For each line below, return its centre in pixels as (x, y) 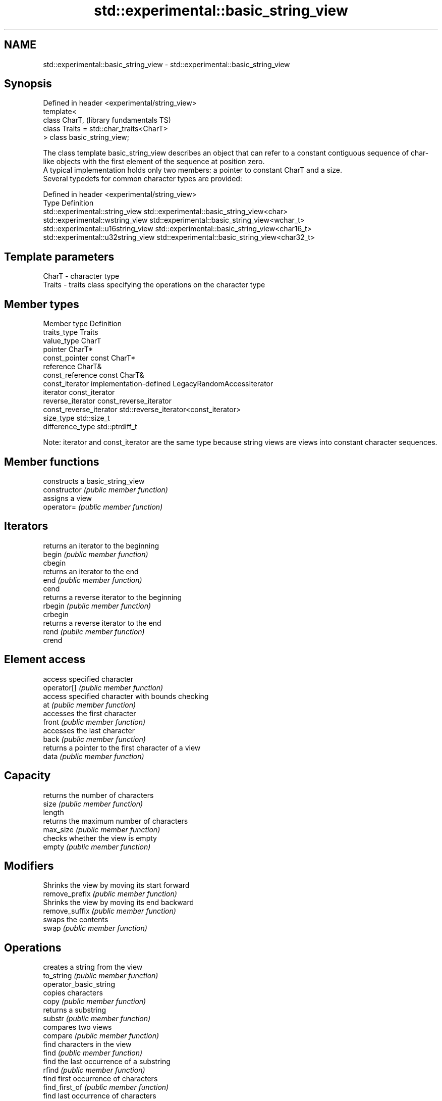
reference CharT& (72, 367)
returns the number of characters (98, 795)
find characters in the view (87, 1044)
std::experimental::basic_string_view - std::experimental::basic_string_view (167, 64)
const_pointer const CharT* (89, 358)
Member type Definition (82, 324)
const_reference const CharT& (94, 375)
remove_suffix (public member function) (109, 911)
